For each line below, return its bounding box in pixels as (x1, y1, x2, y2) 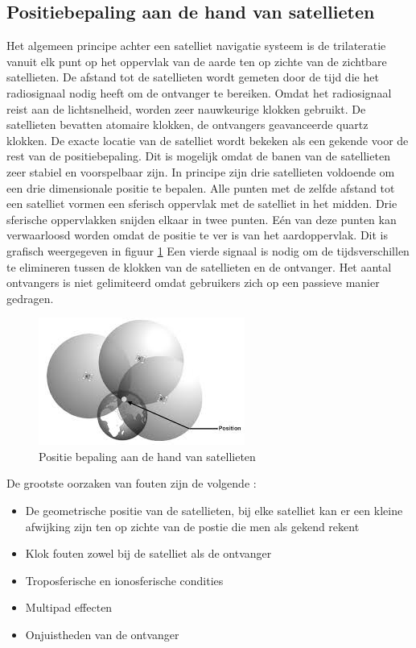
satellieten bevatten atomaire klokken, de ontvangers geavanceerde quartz (6, 116, 369, 133)
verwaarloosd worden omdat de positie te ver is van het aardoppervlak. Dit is (6, 226, 389, 243)
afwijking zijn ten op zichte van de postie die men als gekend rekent (25, 517, 360, 534)
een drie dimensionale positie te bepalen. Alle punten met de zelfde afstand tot (6, 179, 395, 196)
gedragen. (6, 289, 54, 306)
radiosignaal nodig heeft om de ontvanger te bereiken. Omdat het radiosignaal (6, 84, 392, 101)
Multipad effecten (25, 599, 113, 616)
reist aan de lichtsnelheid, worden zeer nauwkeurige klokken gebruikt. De (6, 100, 366, 117)
